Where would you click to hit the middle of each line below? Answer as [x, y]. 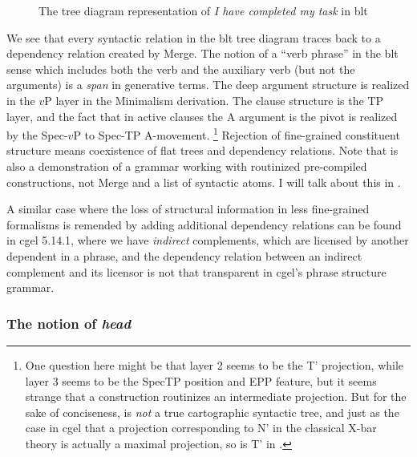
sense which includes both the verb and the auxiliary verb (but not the [181, 69]
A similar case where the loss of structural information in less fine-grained [188, 209]
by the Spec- [37, 134]
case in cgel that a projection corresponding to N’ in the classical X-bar [201, 428]
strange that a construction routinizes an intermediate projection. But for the [216, 396]
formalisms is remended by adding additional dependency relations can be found [204, 224]
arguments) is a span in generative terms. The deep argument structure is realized [208, 85]
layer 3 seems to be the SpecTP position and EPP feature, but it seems [201, 380]
